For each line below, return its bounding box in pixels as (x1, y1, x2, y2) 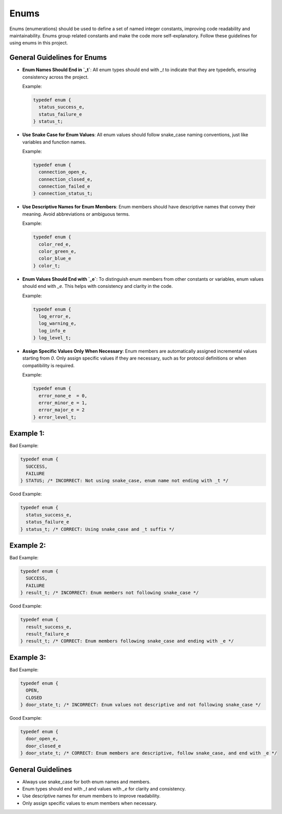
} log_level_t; (33, 335, 71, 341)
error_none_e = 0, (38, 392, 88, 399)
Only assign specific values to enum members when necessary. (22, 800, 157, 806)
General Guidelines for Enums (9, 53, 107, 62)
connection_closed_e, (38, 176, 93, 182)
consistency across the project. (22, 74, 89, 80)
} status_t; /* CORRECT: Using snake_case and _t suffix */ (20, 526, 175, 532)
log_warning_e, (38, 321, 77, 326)
